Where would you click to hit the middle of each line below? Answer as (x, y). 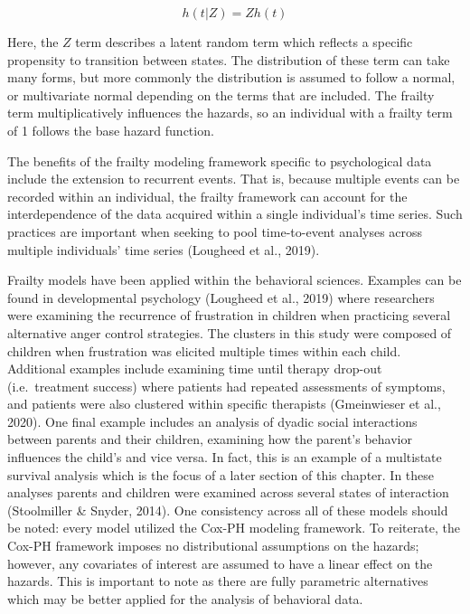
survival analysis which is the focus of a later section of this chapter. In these (221, 474)
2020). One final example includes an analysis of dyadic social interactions (212, 421)
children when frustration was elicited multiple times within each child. (204, 350)
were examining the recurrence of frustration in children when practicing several (229, 315)
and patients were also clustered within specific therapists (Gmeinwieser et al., (224, 404)
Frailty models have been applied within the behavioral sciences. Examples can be (235, 280)
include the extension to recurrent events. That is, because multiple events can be (234, 179)
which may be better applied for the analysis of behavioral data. (185, 598)
